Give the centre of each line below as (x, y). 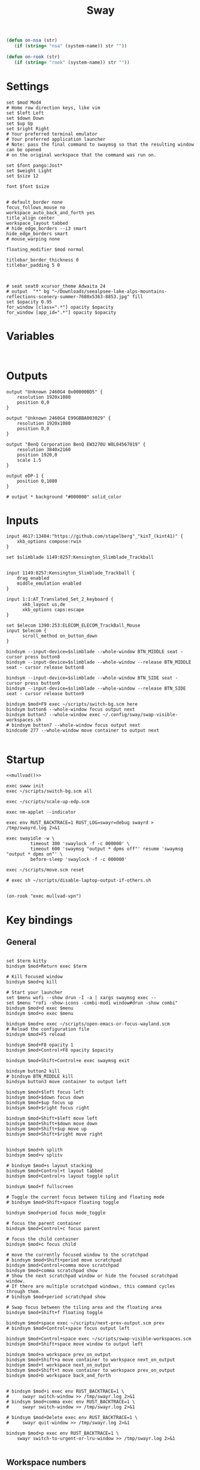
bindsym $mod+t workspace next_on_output (59, 1365)
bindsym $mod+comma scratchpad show (52, 1271)
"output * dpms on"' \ (34, 854)
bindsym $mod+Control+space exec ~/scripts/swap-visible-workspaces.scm (99, 1339)
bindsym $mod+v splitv (34, 1155)
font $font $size (28, 187)
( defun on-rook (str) (33, 57)
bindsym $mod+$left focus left (45, 1092)
